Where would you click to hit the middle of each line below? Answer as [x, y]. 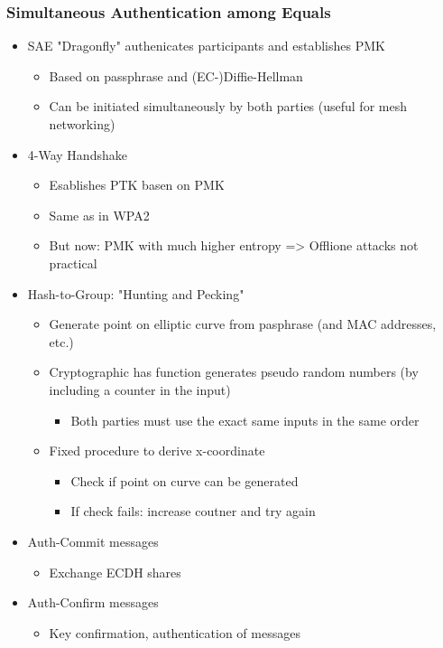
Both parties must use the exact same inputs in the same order [245, 420]
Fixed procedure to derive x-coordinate [157, 451]
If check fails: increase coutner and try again [193, 511]
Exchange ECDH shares [115, 572]
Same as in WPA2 [99, 215]
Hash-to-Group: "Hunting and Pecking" [136, 293]
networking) [82, 124]
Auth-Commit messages [93, 541]
